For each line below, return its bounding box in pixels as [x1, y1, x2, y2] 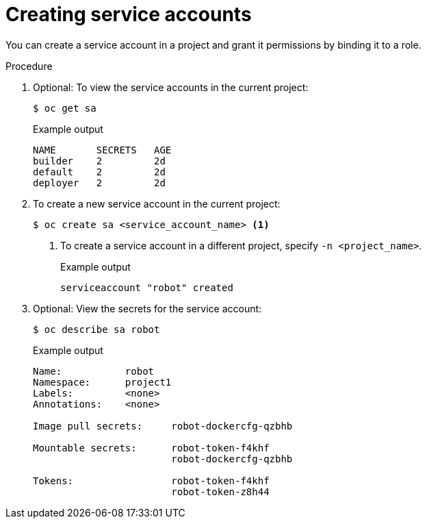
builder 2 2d [33, 155, 166, 166]
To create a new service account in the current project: [33, 197, 281, 210]
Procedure [5, 60, 53, 72]
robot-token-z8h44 [171, 486, 270, 497]
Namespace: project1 [33, 376, 172, 388]
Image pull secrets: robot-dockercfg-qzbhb [33, 420, 293, 432]
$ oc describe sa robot [33, 323, 160, 335]
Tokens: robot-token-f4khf [33, 475, 270, 486]
